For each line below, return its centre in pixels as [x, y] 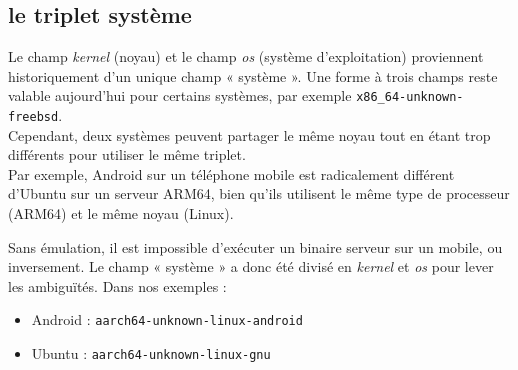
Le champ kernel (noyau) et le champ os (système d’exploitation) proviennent [246, 56]
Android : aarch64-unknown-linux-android [167, 319]
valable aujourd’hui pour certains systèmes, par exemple [180, 95]
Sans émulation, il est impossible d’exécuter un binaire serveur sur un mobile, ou [255, 246]
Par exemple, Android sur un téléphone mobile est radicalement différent [231, 173]
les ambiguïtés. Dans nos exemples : [117, 285]
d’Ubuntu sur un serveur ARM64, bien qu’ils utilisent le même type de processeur [259, 193]
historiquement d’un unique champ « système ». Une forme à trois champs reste [253, 75]
